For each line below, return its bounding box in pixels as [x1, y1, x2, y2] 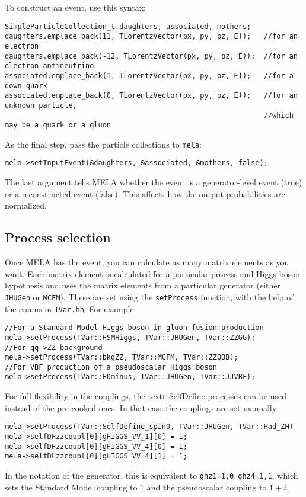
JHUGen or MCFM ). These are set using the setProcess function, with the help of [5, 290, 294, 303]
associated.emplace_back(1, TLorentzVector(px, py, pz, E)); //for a [5, 71, 294, 80]
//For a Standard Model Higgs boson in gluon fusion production [5, 323, 264, 332]
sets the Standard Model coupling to [5, 480, 138, 493]
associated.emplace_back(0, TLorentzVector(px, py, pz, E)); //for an [5, 91, 298, 100]
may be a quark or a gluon [5, 121, 111, 130]
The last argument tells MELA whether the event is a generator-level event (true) [5, 176, 302, 188]
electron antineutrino [5, 62, 94, 70]
